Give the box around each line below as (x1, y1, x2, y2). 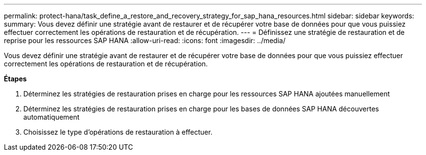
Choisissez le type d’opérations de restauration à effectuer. (23, 128, 213, 136)
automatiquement (23, 113, 80, 121)
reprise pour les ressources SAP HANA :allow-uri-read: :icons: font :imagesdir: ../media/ (4, 36, 285, 45)
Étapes (4, 75, 27, 83)
